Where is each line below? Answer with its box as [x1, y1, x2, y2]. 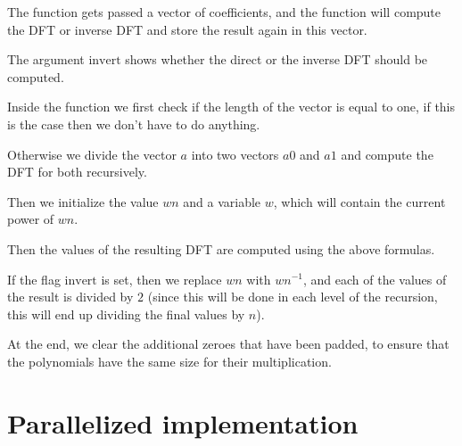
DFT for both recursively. [7, 162, 147, 181]
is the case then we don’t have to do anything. [7, 114, 260, 133]
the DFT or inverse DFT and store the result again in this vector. [7, 20, 367, 38]
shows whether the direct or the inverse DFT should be [125, 50, 428, 69]
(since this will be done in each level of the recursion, [147, 287, 438, 306]
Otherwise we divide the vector [7, 145, 177, 163]
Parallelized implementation [7, 404, 359, 441]
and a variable [183, 192, 261, 211]
